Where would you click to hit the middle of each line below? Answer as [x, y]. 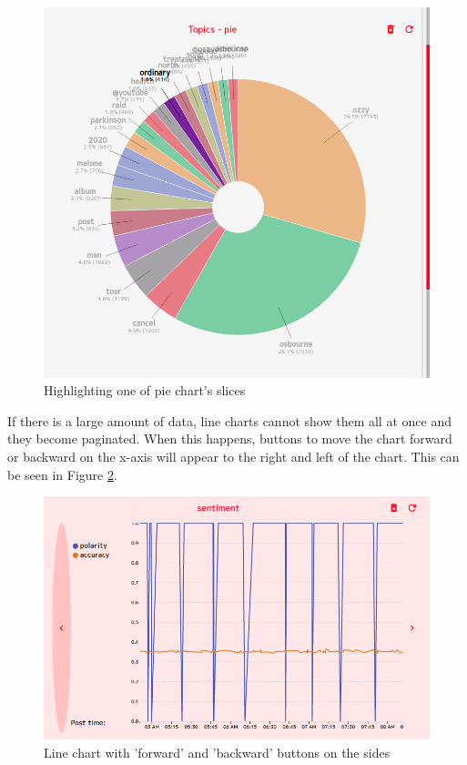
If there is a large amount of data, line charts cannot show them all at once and [229, 420]
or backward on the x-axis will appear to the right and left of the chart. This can [233, 456]
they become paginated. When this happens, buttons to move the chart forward [230, 439]
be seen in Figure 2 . [62, 474]
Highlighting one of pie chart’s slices [145, 390]
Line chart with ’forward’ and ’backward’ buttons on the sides [217, 752]
